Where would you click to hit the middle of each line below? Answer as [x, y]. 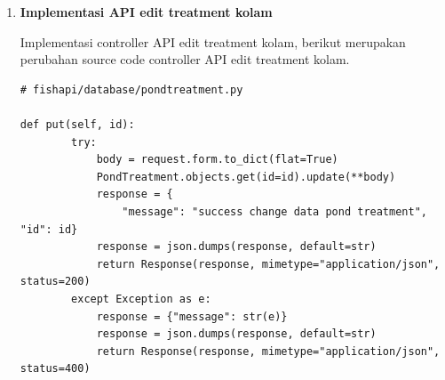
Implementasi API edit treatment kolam [146, 12]
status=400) [55, 369]
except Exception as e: [141, 299]
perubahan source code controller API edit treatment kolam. [185, 59]
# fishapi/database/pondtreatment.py [131, 89]
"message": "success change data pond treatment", [274, 211]
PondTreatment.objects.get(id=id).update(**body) [246, 177]
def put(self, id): [77, 124]
